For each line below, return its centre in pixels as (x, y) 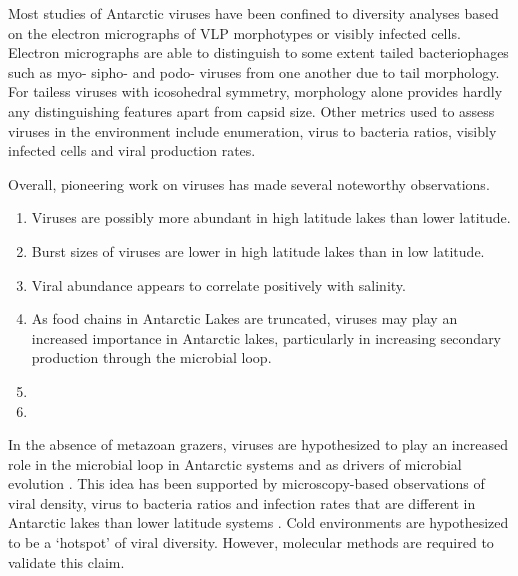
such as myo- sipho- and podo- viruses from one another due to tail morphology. (254, 71)
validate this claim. (66, 561)
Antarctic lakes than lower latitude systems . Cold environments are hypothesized (258, 522)
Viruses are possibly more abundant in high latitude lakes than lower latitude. (271, 217)
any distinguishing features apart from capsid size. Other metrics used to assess (251, 110)
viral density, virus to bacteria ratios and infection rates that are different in (242, 502)
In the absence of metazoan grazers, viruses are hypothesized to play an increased (258, 444)
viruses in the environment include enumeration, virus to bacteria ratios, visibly (252, 130)
